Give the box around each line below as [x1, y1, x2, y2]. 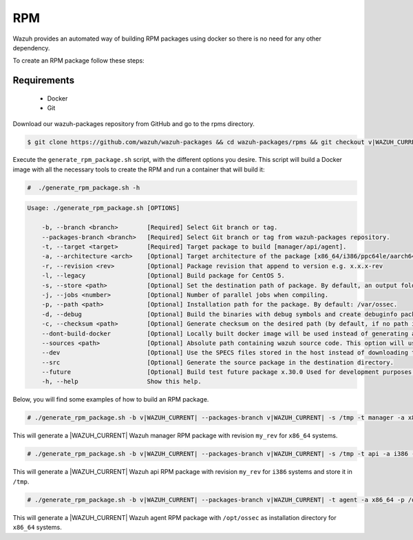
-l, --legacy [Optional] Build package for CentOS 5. [41, 272, 286, 280]
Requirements [12, 74, 75, 86]
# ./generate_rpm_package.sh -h [27, 183, 140, 191]
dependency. [12, 43, 50, 52]
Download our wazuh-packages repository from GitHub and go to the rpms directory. [12, 119, 255, 127]
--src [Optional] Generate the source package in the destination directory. [41, 358, 394, 366]
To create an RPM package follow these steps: [12, 56, 145, 65]
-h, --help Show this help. [41, 377, 202, 386]
